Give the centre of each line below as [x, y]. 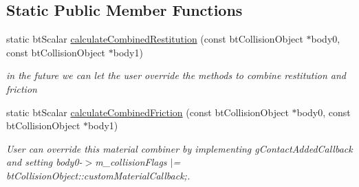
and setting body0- [44, 162]
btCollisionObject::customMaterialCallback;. [98, 175]
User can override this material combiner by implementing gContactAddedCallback [179, 148]
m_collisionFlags [131, 162]
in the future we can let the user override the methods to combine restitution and [176, 75]
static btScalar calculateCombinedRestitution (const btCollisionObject [155, 39]
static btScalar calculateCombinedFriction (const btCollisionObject [148, 112]
